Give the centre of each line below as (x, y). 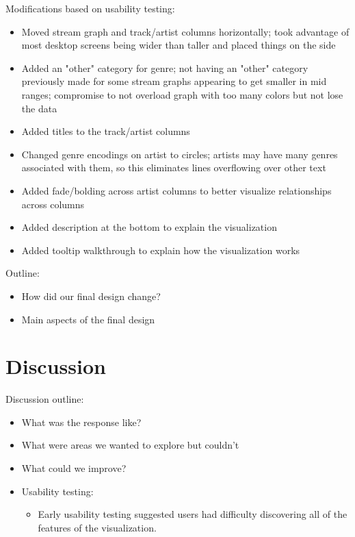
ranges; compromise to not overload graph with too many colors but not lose (182, 94)
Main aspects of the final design (88, 319)
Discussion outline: (45, 399)
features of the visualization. (97, 527)
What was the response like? (81, 422)
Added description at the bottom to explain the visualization (149, 227)
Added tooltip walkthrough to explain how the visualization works (161, 250)
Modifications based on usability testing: (90, 8)
